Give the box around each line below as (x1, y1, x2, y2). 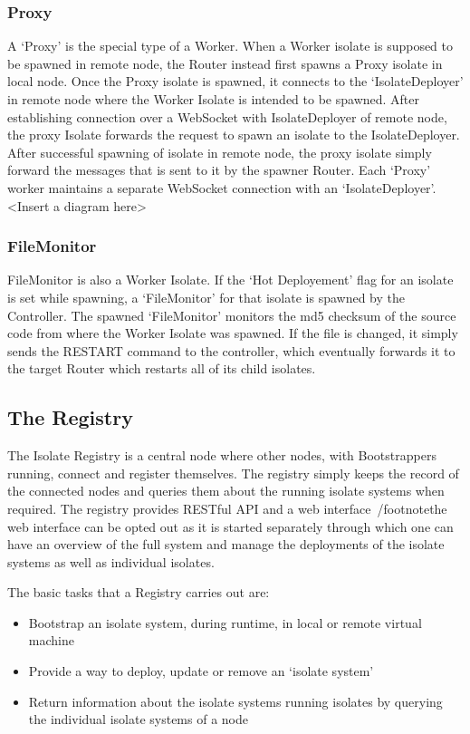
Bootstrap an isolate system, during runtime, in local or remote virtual (28, 613, 422, 632)
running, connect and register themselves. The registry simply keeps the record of (7, 463, 459, 482)
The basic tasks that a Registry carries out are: (7, 583, 270, 602)
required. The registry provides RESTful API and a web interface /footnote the (7, 498, 447, 517)
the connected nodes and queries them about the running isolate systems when (7, 481, 445, 500)
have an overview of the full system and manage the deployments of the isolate (7, 535, 445, 554)
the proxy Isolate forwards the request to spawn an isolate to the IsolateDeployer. (7, 125, 460, 144)
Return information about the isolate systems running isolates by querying (28, 691, 443, 710)
